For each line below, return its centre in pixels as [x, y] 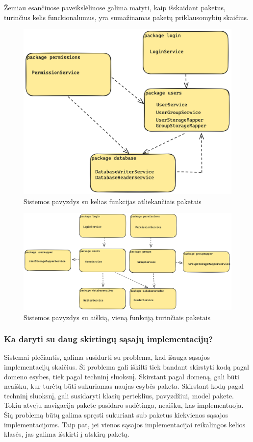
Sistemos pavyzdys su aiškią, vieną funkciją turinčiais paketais [117, 317]
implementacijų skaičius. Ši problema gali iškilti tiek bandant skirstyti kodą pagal [126, 367]
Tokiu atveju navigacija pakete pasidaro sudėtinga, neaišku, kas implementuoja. [124, 405]
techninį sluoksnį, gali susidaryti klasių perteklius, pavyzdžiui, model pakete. [119, 395]
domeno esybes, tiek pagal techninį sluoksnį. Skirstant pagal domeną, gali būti [122, 376]
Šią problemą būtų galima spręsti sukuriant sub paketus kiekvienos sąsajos [116, 414]
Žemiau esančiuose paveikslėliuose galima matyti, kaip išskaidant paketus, [115, 7]
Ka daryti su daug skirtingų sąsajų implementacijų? [109, 339]
